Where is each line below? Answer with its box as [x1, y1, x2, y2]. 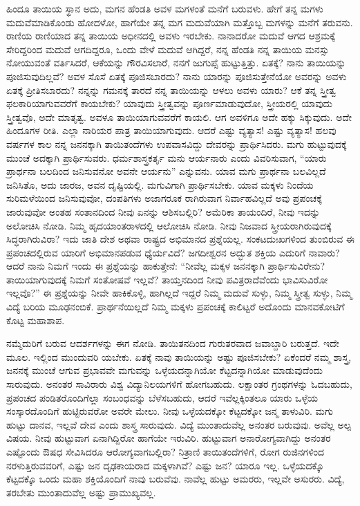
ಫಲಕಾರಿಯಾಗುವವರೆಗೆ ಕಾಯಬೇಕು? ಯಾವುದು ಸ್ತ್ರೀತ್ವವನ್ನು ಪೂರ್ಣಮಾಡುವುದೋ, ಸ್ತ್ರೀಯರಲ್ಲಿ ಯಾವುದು [6, 96, 333, 111]
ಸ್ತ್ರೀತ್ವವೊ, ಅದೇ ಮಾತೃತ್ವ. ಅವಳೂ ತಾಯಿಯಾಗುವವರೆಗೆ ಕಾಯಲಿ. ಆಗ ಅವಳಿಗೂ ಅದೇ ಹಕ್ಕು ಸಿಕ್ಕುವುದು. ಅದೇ [6, 109, 352, 124]
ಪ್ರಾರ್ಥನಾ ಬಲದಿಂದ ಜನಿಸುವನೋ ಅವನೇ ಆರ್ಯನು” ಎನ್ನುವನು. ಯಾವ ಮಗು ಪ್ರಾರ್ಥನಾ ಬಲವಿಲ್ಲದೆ [6, 164, 326, 178]
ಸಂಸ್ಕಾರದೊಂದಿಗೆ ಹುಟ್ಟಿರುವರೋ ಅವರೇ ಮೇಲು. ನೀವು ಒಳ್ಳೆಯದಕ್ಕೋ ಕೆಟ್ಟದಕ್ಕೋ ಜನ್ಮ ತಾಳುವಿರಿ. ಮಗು [6, 404, 333, 418]
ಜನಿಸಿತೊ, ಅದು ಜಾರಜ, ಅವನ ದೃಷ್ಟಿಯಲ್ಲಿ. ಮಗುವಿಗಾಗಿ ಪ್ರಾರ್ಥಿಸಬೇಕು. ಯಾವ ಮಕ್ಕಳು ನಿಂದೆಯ [6, 177, 314, 191]
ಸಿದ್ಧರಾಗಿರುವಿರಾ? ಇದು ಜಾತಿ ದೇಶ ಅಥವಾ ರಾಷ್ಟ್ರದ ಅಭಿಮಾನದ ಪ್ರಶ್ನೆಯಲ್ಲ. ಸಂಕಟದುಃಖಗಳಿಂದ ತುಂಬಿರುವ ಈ [6, 232, 354, 246]
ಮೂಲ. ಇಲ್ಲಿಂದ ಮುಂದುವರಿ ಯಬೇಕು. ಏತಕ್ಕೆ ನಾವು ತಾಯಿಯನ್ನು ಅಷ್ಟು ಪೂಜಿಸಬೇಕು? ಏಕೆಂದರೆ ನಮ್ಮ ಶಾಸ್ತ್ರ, [6, 349, 352, 364]
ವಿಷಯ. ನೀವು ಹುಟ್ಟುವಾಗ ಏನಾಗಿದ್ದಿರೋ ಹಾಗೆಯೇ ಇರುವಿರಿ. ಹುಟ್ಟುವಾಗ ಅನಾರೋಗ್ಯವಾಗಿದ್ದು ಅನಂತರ [6, 431, 331, 445]
